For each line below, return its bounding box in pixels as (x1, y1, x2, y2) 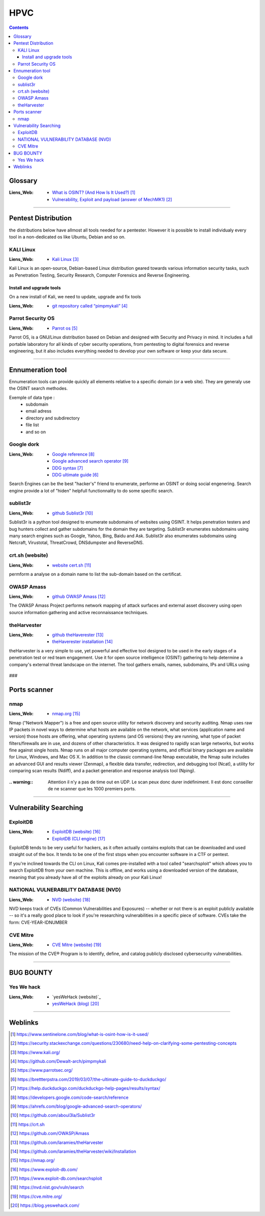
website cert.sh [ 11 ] (52, 562, 91, 568)
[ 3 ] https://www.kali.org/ (10, 1049, 60, 1055)
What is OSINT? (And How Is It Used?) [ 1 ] (52, 189, 136, 196)
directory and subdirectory (26, 415, 80, 421)
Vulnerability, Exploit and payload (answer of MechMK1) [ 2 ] (52, 196, 172, 202)
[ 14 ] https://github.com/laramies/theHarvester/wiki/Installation (10, 1148, 136, 1154)
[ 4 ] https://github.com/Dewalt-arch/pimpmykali (10, 1058, 106, 1064)
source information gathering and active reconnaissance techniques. (9, 609, 148, 615)
